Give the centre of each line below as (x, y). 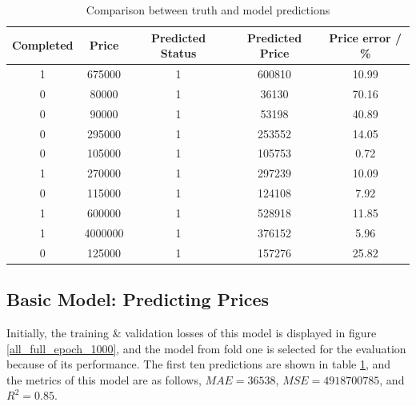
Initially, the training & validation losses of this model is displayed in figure (192, 332)
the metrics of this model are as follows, (104, 379)
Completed (43, 45)
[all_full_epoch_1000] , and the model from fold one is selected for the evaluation (206, 348)
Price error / (366, 37)
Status (178, 53)
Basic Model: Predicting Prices (138, 299)
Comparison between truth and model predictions (208, 10)
